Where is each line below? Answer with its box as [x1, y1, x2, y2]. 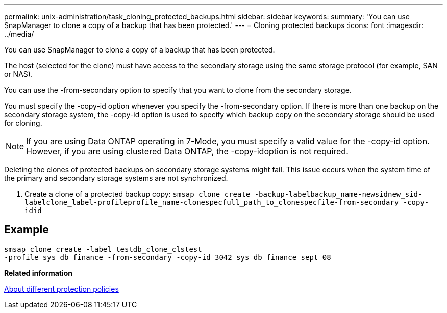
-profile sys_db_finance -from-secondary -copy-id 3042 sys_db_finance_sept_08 [4, 253, 331, 262]
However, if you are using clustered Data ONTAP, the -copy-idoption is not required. [26, 146, 349, 156]
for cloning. [4, 119, 42, 127]
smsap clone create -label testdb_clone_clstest [4, 245, 202, 253]
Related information [4, 268, 73, 277]
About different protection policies [4, 284, 119, 293]
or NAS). [4, 70, 33, 79]
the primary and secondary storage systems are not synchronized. [4, 174, 228, 182]
